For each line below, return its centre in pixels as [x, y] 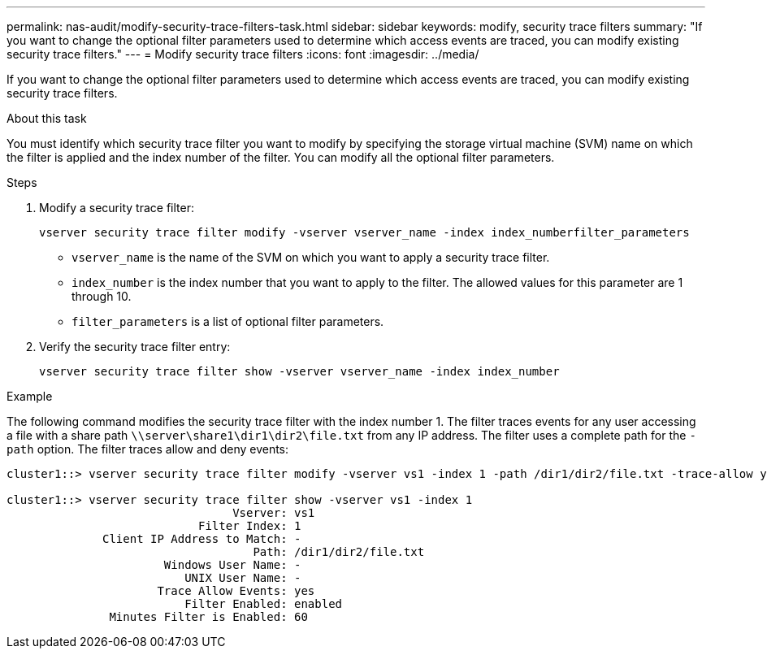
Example [30, 396]
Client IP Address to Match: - [202, 539]
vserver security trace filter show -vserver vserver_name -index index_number [299, 371]
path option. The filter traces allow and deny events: [148, 449]
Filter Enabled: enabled [264, 604]
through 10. [102, 296]
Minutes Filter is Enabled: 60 [208, 617]
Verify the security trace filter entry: [135, 347]
